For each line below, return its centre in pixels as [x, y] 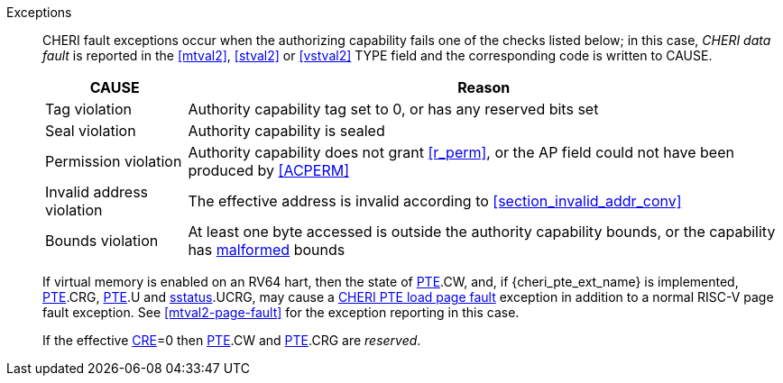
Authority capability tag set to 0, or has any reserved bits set [393, 109]
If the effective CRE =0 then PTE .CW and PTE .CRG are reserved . [232, 340]
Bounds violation [102, 241]
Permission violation [114, 161]
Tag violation [88, 109]
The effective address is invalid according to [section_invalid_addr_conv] [435, 201]
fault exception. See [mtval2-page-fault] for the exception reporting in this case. [281, 312]
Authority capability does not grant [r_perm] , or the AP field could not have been [461, 152]
